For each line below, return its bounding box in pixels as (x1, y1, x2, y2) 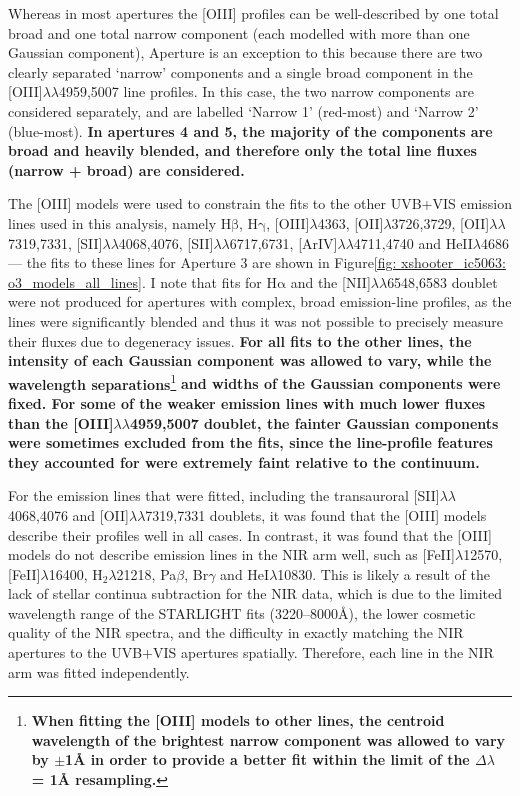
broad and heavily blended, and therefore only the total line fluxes (8, 140, 477, 161)
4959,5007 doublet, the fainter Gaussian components (129, 412, 499, 433)
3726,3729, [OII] (391, 212, 490, 233)
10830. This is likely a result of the (277, 563, 490, 584)
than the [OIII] (8, 412, 114, 433)
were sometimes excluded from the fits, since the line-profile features (8, 432, 493, 453)
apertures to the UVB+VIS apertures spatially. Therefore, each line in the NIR (8, 642, 494, 663)
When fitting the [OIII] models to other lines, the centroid (31, 710, 445, 731)
